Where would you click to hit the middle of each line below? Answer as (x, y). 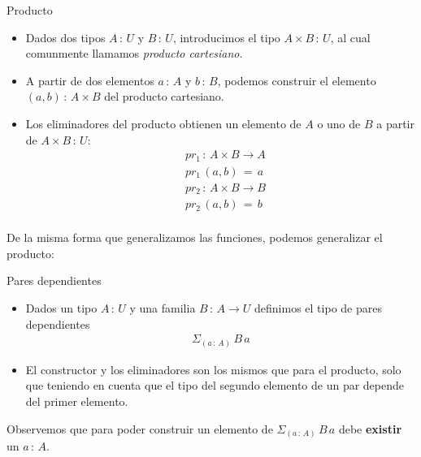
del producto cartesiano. (164, 96)
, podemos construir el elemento (297, 80)
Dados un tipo (61, 308)
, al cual (350, 37)
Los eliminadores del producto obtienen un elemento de (163, 123)
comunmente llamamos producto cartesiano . (134, 53)
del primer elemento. (77, 401)
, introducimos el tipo (226, 37)
